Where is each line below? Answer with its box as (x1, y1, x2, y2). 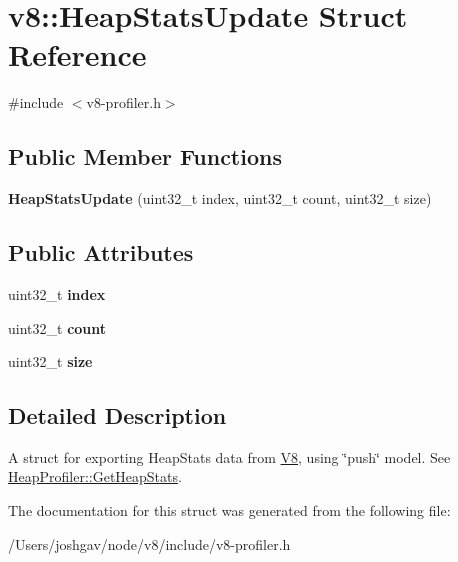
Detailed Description (8, 400, 227, 431)
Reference (8, 34, 147, 75)
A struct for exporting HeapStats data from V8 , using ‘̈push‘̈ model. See (8, 446, 451, 467)
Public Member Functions (8, 141, 282, 172)
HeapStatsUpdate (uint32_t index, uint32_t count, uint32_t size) (8, 188, 432, 209)
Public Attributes (8, 237, 194, 268)
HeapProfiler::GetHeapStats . (8, 466, 182, 487)
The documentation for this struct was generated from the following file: (8, 500, 451, 521)
